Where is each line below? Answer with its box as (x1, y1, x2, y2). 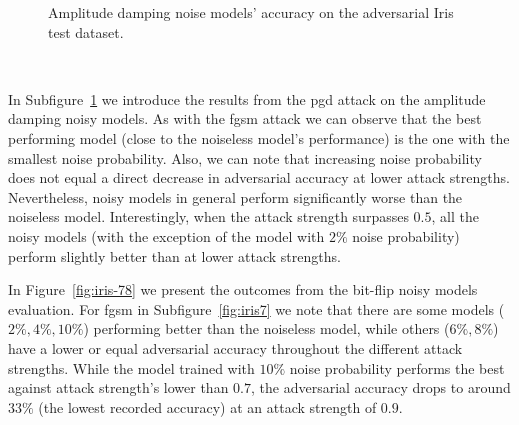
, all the (431, 206, 479, 227)
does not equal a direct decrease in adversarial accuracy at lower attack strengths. (8, 167, 510, 188)
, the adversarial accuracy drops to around (250, 377, 511, 398)
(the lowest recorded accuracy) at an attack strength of (38, 396, 377, 417)
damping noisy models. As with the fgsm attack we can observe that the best (8, 108, 482, 129)
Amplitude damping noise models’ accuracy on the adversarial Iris (48, 2, 454, 22)
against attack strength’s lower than (8, 377, 229, 398)
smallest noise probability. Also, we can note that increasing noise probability (8, 147, 482, 168)
